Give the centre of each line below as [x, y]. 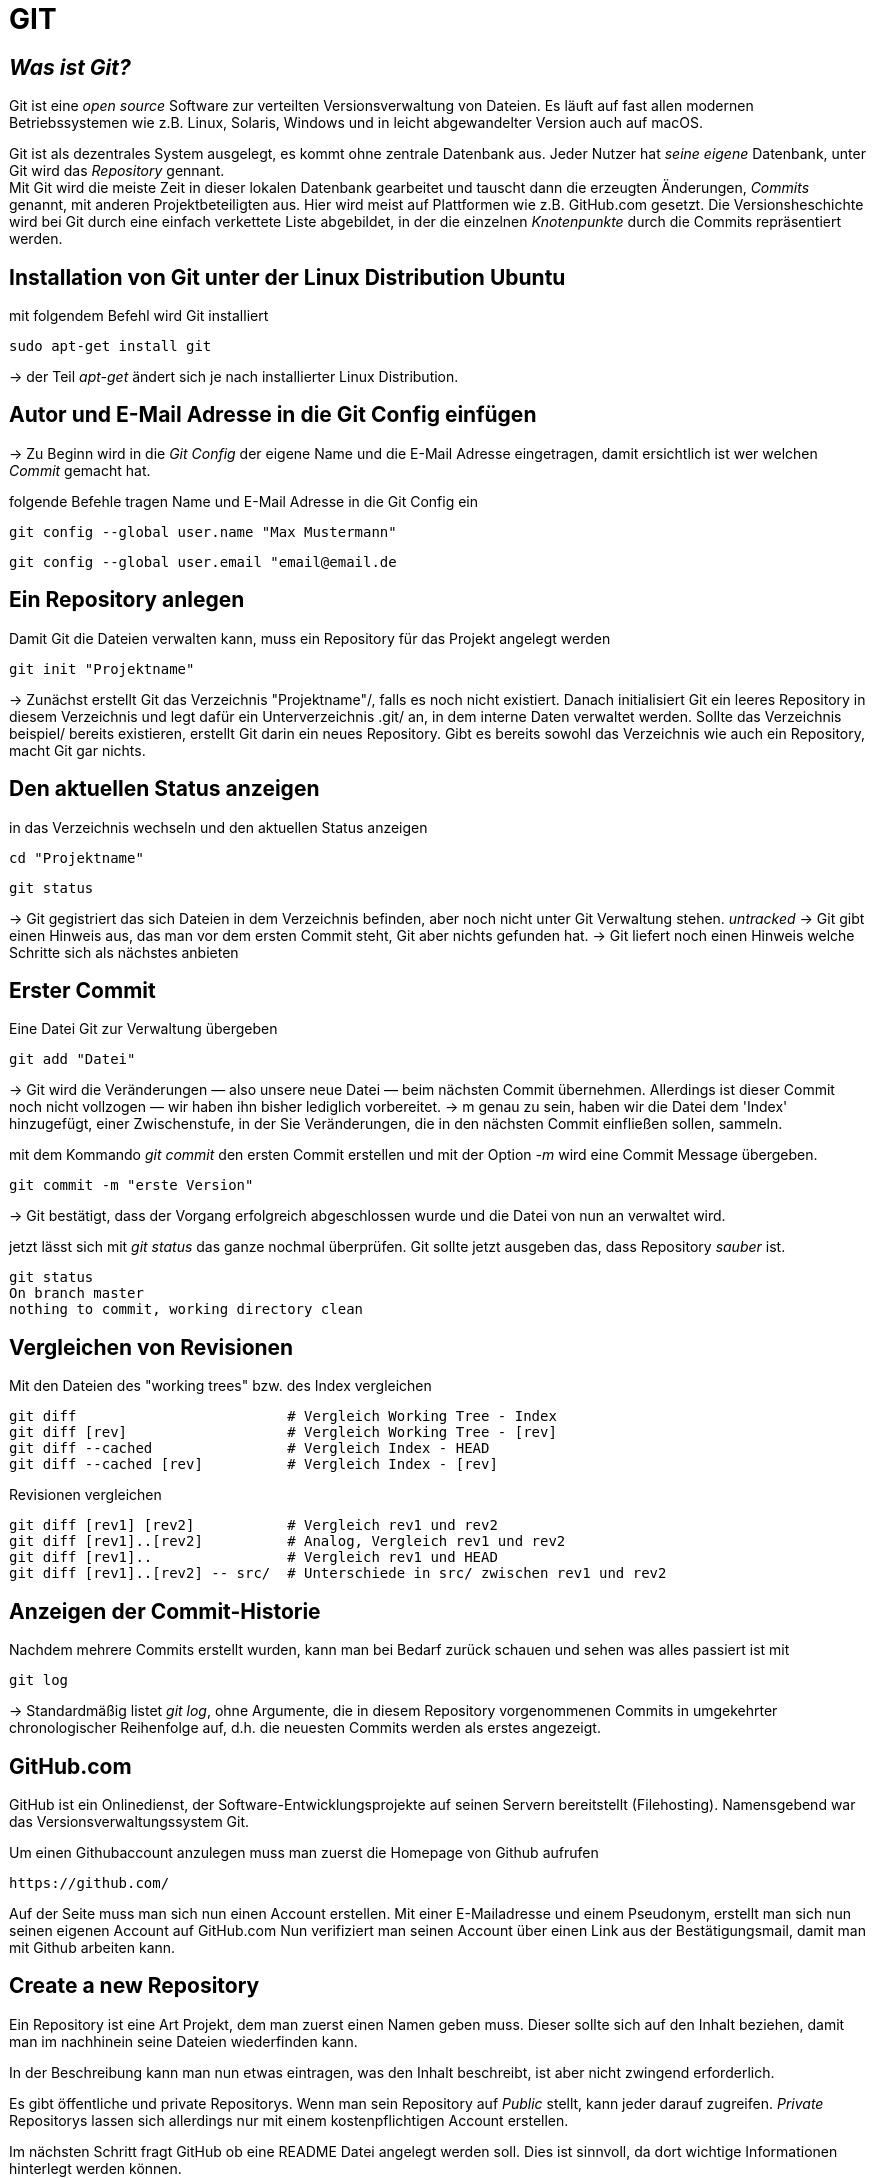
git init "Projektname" [102, 668]
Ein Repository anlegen [127, 600]
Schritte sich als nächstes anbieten [124, 952]
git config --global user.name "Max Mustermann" [203, 531]
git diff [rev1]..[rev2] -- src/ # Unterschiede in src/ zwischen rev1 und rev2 [338, 1573]
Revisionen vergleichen [85, 1495]
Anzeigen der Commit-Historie [165, 1611]
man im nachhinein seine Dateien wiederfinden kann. [183, 2041]
